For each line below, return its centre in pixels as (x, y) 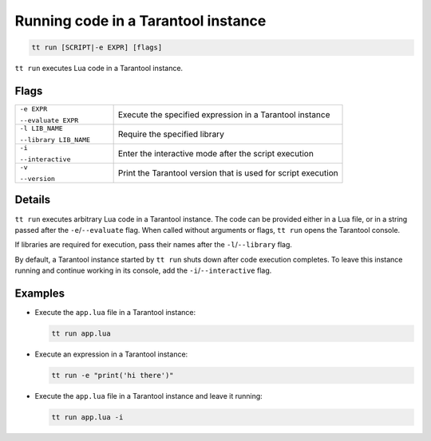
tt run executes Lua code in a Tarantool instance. (99, 69)
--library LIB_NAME (55, 140)
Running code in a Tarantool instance (140, 21)
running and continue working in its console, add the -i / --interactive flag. (143, 270)
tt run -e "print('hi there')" (113, 375)
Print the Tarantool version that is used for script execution (228, 173)
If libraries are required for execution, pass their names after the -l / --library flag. (154, 245)
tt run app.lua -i (87, 417)
